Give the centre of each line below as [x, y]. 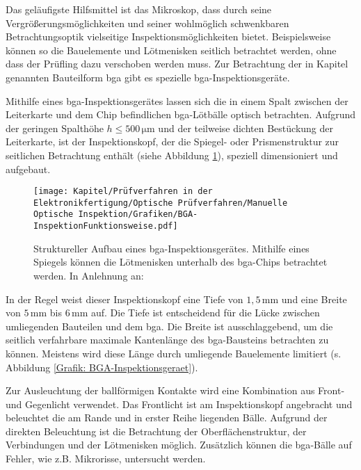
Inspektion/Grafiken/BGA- [138, 214]
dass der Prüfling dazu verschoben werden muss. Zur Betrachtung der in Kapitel [177, 64]
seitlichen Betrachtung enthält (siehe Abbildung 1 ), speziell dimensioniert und [172, 155]
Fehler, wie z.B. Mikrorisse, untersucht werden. [106, 459]
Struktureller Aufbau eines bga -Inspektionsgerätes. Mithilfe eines [171, 248]
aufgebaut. [28, 169]
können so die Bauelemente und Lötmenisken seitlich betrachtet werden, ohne [171, 50]
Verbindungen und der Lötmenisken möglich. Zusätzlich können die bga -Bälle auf [179, 445]
